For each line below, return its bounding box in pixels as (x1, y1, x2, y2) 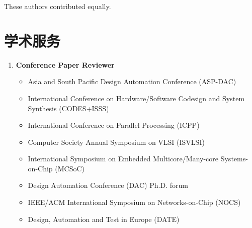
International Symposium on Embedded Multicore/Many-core (28, 153, 219, 164)
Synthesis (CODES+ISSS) (28, 103, 109, 113)
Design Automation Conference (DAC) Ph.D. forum (28, 180, 188, 190)
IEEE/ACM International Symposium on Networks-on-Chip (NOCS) (28, 197, 241, 207)
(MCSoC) (55, 163, 85, 173)
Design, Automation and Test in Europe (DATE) (28, 213, 180, 224)
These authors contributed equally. (4, 1, 111, 11)
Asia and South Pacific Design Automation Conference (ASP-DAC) (28, 76, 236, 87)
